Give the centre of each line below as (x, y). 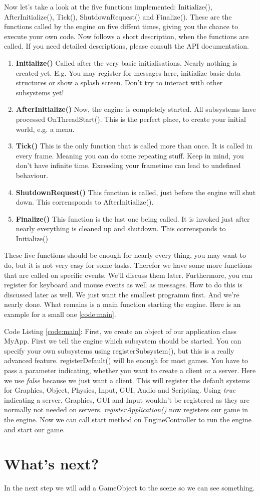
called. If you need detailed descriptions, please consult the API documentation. (126, 46)
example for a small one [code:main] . (60, 314)
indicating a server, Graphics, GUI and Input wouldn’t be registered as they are (127, 399)
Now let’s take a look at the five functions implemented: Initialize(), (108, 7)
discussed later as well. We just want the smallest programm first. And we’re (122, 294)
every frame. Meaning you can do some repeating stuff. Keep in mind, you (130, 155)
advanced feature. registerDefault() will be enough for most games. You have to (126, 360)
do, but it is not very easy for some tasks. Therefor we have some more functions (128, 265)
